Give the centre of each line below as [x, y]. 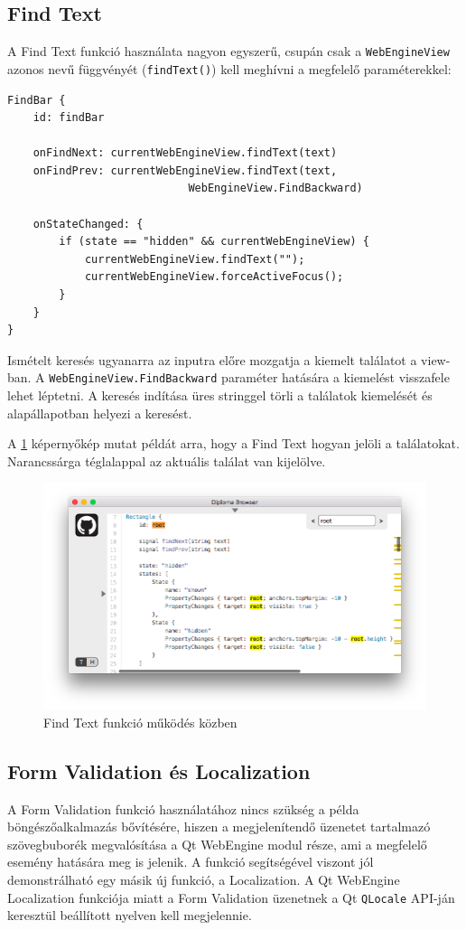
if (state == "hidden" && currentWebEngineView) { [214, 242]
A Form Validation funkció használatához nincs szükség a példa [183, 808]
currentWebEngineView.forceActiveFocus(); [214, 277]
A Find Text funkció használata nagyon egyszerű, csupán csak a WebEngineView [228, 51]
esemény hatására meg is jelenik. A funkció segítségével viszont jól [191, 862]
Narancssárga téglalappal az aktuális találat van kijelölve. [167, 460]
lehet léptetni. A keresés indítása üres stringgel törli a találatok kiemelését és [220, 395]
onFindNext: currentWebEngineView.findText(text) [185, 153]
